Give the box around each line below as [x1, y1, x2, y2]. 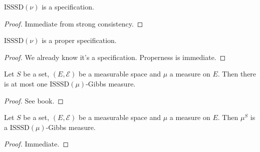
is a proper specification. [42, 35, 117, 45]
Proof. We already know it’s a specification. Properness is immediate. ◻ [4, 51, 226, 62]
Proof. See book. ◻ [4, 95, 64, 105]
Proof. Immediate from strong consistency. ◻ [4, 18, 143, 28]
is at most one [4, 78, 48, 88]
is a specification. [42, 1, 94, 11]
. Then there [217, 68, 256, 79]
